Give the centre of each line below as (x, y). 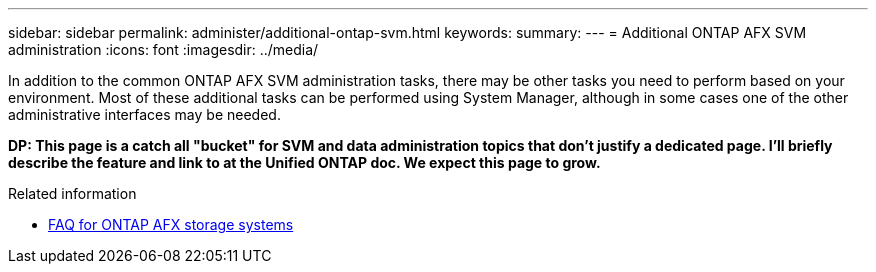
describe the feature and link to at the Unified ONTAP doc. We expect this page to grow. (304, 162)
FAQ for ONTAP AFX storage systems (171, 224)
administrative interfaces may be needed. (144, 114)
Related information (72, 193)
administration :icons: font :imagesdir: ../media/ (163, 49)
